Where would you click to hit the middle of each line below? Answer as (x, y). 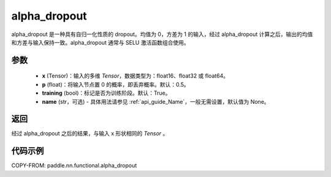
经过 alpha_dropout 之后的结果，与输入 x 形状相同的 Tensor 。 (90, 134)
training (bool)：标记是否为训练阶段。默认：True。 (106, 93)
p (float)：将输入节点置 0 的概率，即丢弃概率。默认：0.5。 (116, 84)
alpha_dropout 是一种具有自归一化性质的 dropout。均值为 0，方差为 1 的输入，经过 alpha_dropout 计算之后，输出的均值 (162, 34)
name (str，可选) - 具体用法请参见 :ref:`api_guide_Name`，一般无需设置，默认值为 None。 (156, 101)
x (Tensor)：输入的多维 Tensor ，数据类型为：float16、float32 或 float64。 (135, 76)
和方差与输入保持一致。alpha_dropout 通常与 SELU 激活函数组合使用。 (100, 42)
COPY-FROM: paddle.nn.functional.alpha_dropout (74, 165)
